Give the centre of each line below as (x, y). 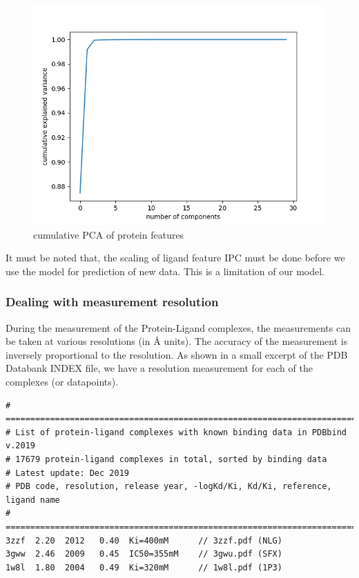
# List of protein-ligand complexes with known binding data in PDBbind (176, 432)
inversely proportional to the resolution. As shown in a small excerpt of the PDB (177, 354)
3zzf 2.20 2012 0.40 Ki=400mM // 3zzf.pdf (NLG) (144, 540)
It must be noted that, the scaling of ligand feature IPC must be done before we (175, 258)
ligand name (33, 500)
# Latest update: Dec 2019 (67, 473)
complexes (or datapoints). (62, 381)
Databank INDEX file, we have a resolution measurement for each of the (159, 368)
